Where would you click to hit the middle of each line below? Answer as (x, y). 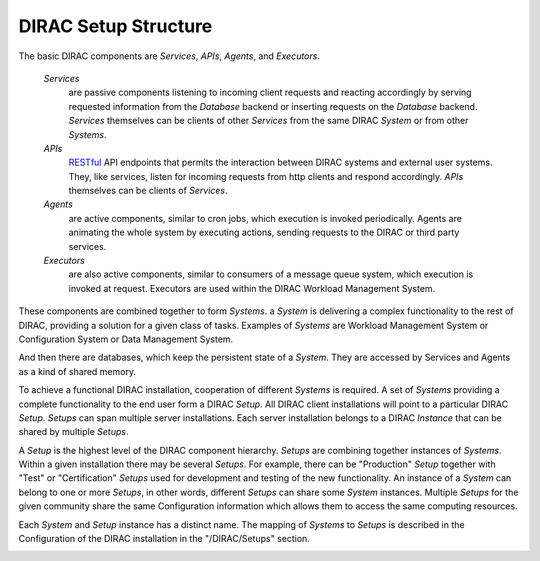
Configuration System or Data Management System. (126, 339)
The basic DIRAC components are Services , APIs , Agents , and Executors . (169, 56)
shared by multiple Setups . (73, 432)
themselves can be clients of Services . (148, 191)
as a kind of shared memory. (77, 371)
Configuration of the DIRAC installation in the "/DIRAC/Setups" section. (164, 539)
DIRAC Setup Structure (115, 26)
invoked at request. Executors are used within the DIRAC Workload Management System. (252, 288)
